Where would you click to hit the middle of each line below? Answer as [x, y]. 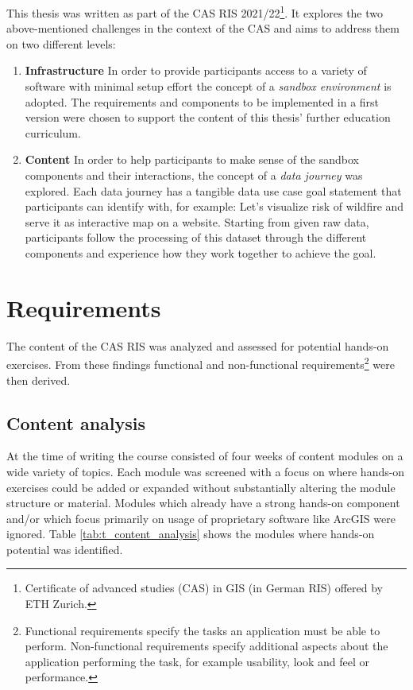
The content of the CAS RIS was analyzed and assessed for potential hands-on [198, 345]
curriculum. [53, 132]
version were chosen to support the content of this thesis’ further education [208, 117]
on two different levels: [61, 43]
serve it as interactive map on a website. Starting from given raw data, [197, 221]
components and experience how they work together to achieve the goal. [201, 252]
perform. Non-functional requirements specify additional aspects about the [206, 646]
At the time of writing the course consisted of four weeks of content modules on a [205, 456]
